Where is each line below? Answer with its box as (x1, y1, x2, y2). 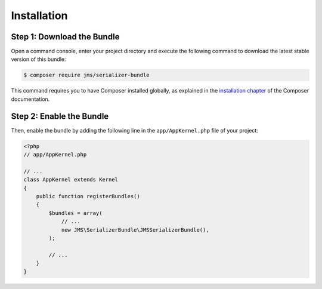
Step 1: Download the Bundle (11, 32, 120, 42)
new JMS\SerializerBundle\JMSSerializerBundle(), (61, 226, 209, 233)
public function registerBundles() (36, 193, 140, 200)
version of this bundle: (11, 56, 66, 63)
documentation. (11, 96, 50, 103)
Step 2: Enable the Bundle (11, 111, 109, 121)
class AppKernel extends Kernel (23, 176, 119, 183)
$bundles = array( (48, 210, 103, 216)
